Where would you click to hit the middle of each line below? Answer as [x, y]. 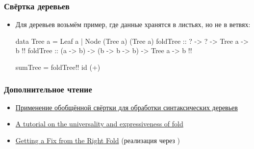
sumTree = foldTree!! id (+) [58, 67]
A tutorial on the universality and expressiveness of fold [99, 124]
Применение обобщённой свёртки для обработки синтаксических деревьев [127, 107]
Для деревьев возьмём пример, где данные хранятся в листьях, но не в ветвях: [133, 24]
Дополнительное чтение [48, 89]
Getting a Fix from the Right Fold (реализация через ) [98, 140]
